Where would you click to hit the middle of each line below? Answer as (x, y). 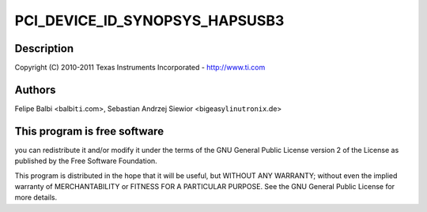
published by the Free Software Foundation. (86, 161)
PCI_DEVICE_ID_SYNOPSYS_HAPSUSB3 (149, 20)
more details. (36, 198)
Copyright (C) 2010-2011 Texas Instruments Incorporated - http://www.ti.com (140, 68)
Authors (35, 89)
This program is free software (89, 131)
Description (44, 48)
